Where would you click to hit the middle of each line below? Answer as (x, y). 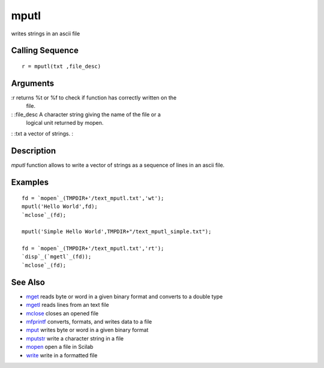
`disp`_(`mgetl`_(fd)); (57, 257)
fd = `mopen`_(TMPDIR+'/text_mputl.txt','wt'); (93, 198)
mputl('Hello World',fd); (60, 206)
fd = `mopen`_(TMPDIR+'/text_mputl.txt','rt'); (93, 248)
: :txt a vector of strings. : (42, 134)
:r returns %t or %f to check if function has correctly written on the (94, 97)
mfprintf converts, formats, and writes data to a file (89, 321)
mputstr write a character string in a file (75, 338)
